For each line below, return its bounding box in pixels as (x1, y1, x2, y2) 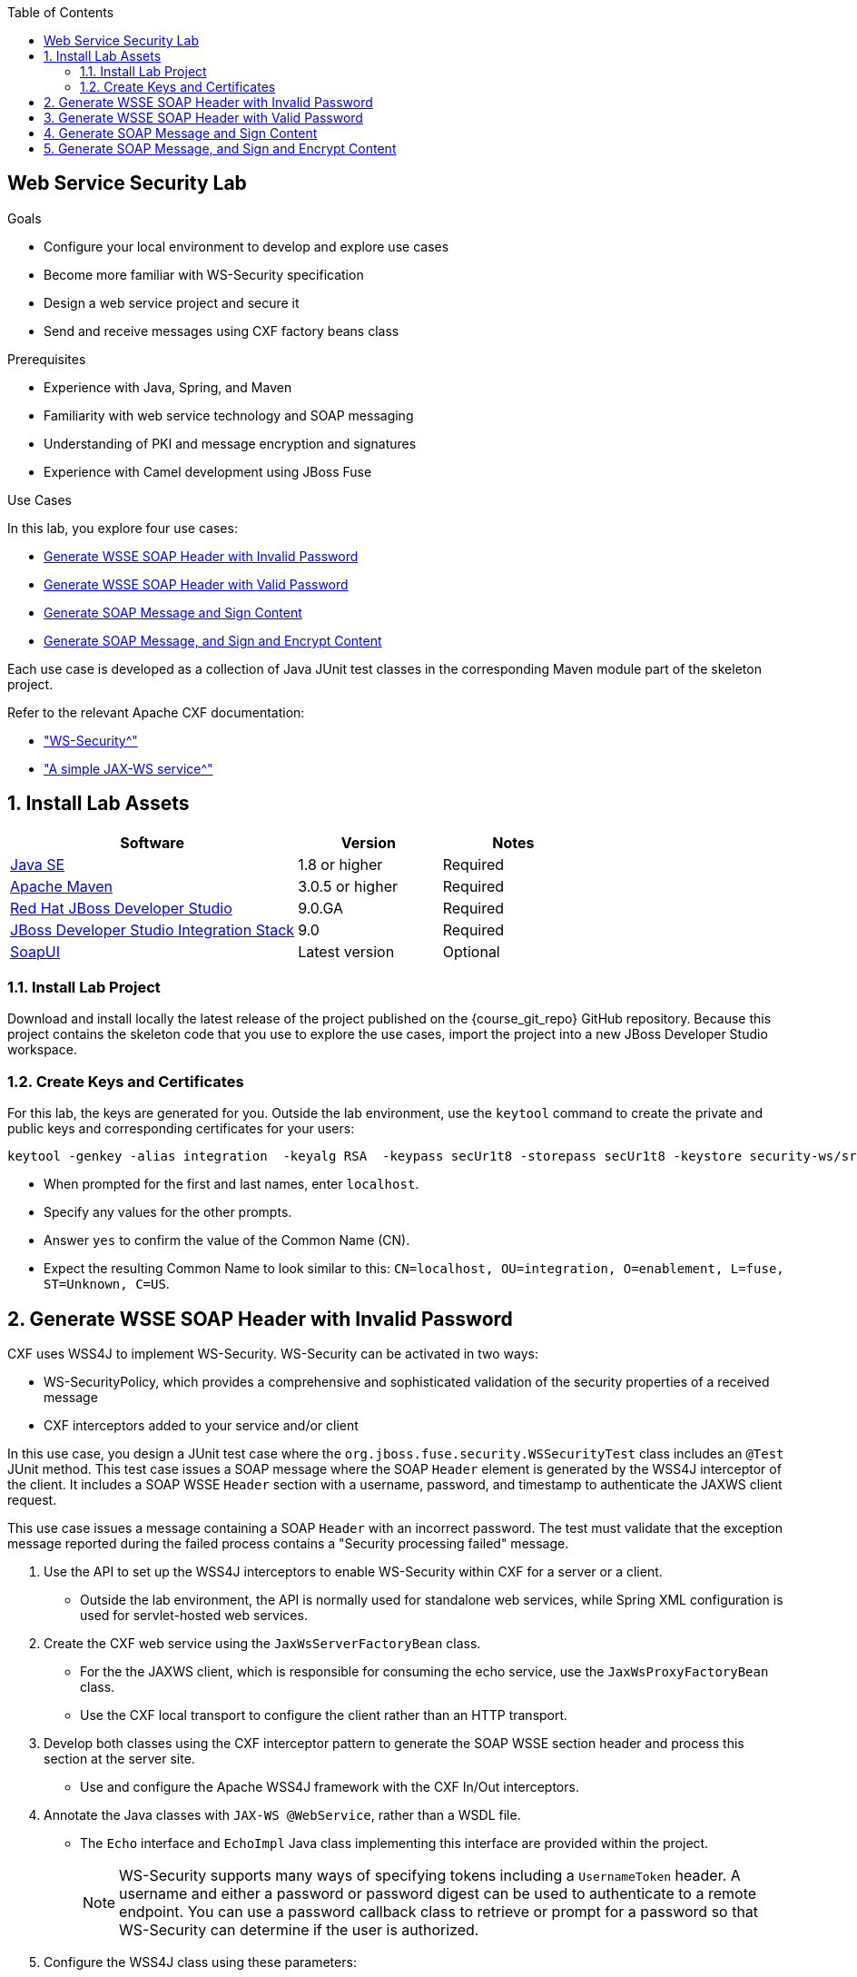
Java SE (10, 855, 65, 874)
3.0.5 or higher (298, 876, 398, 895)
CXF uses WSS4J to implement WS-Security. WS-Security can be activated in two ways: (7, 1346, 538, 1362)
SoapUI (10, 942, 60, 961)
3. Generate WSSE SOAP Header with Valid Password (44, 110, 363, 125)
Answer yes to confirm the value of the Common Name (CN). (44, 1232, 410, 1249)
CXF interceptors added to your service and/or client (44, 1418, 359, 1434)
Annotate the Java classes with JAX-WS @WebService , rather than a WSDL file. (44, 1807, 521, 1824)
